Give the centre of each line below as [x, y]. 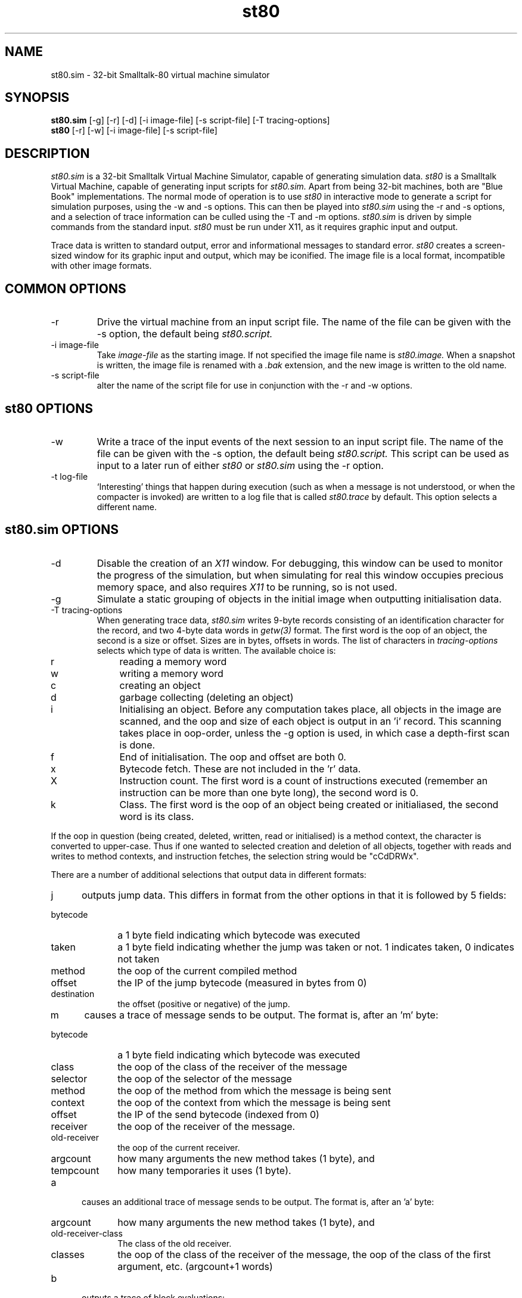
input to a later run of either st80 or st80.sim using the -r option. [240, 465]
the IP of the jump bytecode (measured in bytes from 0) [242, 982]
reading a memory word [173, 661]
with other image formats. [101, 266]
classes [68, 1254]
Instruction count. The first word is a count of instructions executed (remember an [304, 780]
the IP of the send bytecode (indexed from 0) [218, 1114]
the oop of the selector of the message [205, 1078]
